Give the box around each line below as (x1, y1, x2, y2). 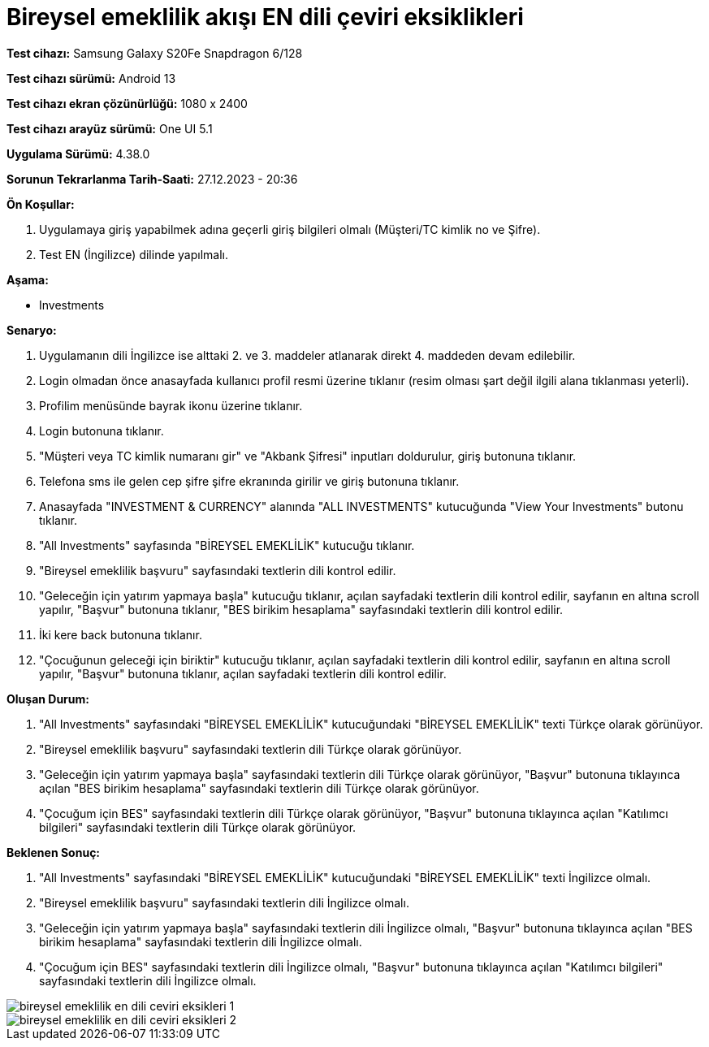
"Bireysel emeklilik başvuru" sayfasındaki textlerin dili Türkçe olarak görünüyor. (39, 742, 462, 756)
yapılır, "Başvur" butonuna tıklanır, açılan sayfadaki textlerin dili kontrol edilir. (39, 666, 447, 681)
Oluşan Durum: (6, 691, 89, 706)
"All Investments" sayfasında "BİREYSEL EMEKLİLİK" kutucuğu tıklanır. (39, 538, 415, 552)
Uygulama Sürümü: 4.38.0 (6, 146, 150, 161)
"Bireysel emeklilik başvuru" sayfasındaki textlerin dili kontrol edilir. (39, 563, 396, 578)
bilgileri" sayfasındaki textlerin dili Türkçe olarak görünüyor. (39, 820, 357, 834)
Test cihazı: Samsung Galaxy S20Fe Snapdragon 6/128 (6, 45, 303, 60)
